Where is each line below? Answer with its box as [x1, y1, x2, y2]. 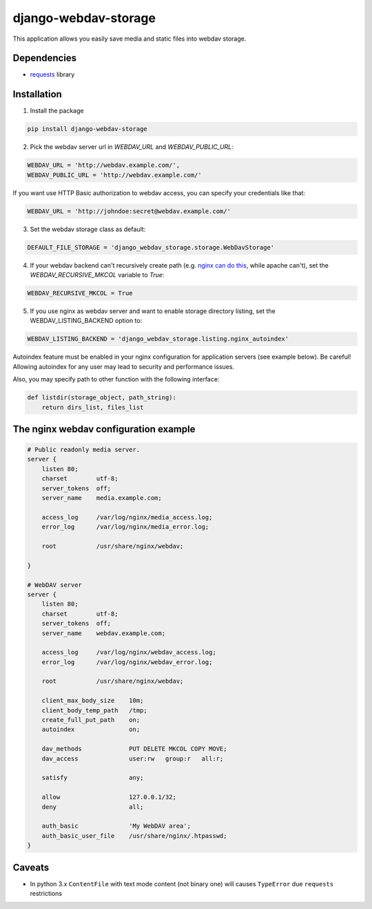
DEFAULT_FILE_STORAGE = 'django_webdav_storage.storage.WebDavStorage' [27, 243, 275, 251]
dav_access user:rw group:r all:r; [41, 755, 224, 762]
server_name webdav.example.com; [41, 629, 165, 637]
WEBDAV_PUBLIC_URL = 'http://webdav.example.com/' [27, 171, 203, 179]
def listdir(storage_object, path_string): [27, 394, 177, 401]
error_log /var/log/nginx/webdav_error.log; [41, 658, 213, 666]
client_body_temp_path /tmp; [41, 706, 147, 714]
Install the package [30, 107, 84, 115]
